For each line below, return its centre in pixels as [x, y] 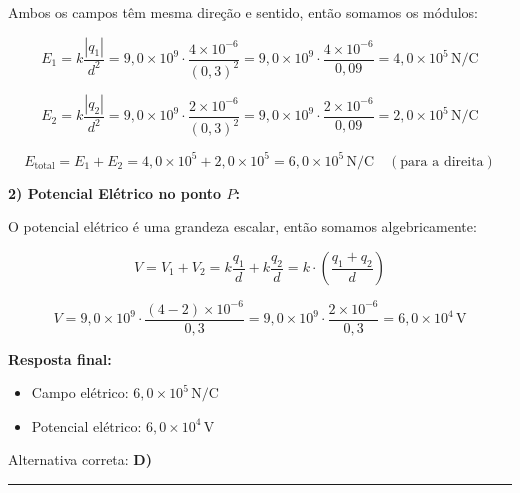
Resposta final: [60, 358]
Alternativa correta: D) [80, 459]
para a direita [442, 161]
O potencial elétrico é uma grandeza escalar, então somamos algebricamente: [242, 226]
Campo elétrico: [80, 392]
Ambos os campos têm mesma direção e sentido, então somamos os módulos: [243, 12]
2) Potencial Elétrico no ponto [115, 192]
